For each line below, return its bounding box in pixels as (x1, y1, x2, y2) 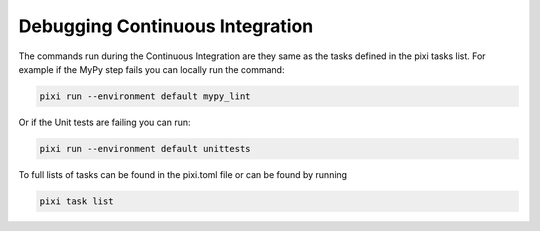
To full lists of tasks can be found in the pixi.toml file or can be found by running (18, 168, 348, 180)
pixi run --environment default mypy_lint (39, 90, 251, 102)
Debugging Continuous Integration (18, 15, 314, 37)
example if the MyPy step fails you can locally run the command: (18, 63, 285, 75)
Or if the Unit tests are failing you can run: (18, 116, 191, 128)
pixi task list (39, 195, 114, 207)
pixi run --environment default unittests (39, 143, 251, 154)
